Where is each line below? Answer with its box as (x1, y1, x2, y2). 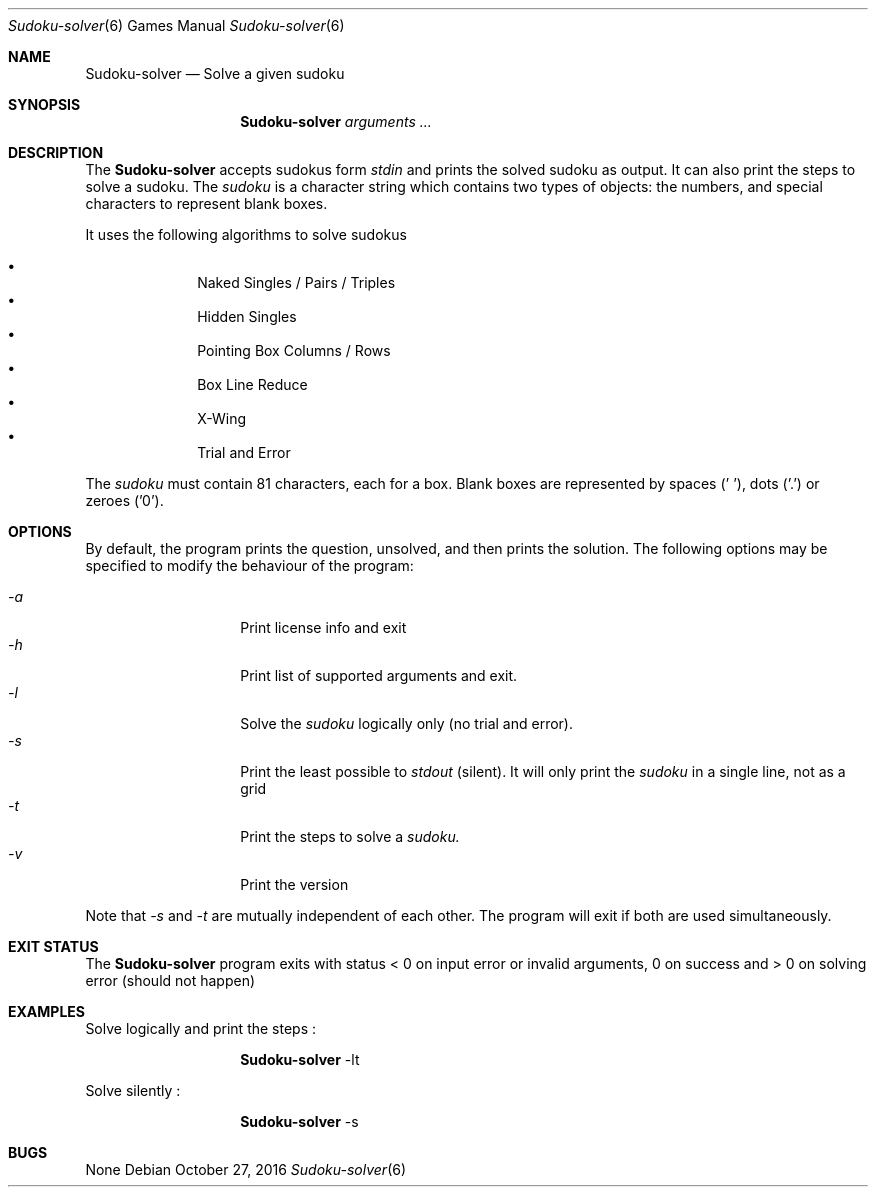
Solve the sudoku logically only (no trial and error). (240, 715, 574, 732)
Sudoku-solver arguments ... (240, 113, 432, 130)
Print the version (240, 876, 349, 893)
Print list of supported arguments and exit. (240, 667, 518, 684)
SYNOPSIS (8, 96, 81, 113)
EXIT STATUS (8, 938, 99, 955)
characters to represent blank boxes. (85, 195, 328, 212)
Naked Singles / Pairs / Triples (197, 274, 396, 291)
